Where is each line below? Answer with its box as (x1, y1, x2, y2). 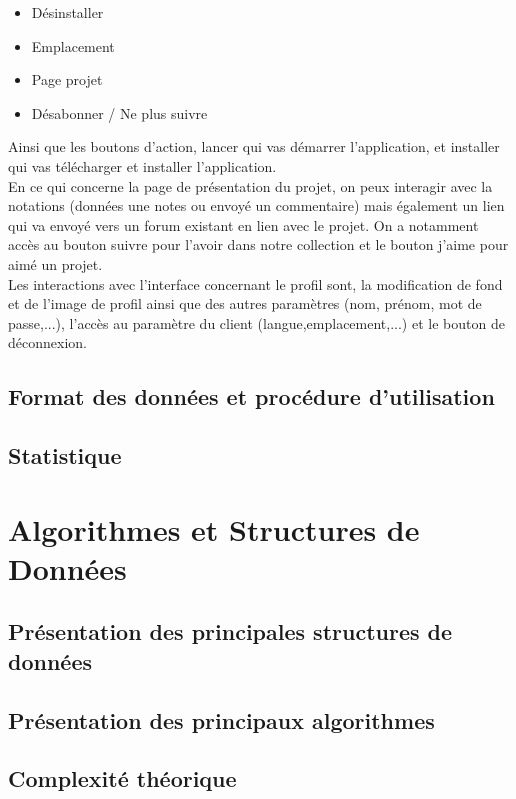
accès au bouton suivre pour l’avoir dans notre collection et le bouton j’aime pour (8, 234, 509, 255)
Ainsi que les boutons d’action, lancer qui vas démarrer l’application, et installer (8, 136, 500, 157)
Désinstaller (31, 2, 104, 22)
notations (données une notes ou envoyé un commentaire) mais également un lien (8, 195, 505, 216)
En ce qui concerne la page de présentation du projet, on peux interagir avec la (8, 175, 493, 196)
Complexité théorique (8, 763, 237, 794)
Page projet (31, 69, 103, 90)
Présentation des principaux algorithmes (8, 704, 435, 735)
